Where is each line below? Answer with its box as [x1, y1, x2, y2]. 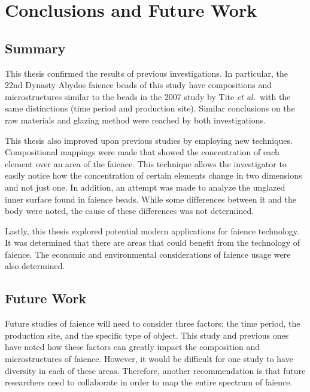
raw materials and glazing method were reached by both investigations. [5, 113, 266, 126]
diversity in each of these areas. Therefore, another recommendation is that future [5, 364, 306, 376]
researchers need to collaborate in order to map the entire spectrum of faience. [5, 376, 293, 388]
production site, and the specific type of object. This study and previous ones [5, 328, 289, 341]
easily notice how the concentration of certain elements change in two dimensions [5, 169, 302, 182]
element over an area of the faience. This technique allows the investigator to [5, 157, 287, 170]
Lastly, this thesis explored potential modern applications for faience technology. [5, 224, 299, 237]
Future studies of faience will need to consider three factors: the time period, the [5, 317, 300, 330]
